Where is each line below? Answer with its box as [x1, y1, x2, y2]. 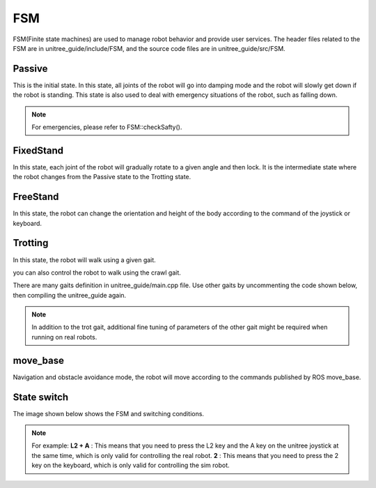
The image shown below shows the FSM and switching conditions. [13, 409, 205, 418]
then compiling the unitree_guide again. [13, 291, 127, 299]
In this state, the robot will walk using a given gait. [13, 255, 156, 264]
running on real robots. [31, 333, 97, 341]
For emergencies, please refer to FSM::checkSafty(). [31, 123, 182, 132]
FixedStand [13, 144, 64, 156]
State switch [13, 391, 69, 403]
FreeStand [13, 191, 59, 203]
